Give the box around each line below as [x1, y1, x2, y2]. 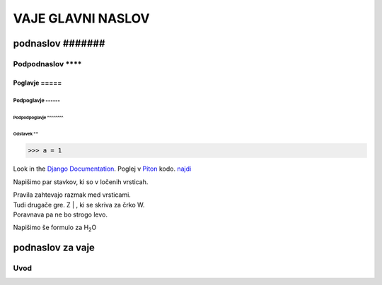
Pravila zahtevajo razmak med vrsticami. [13, 190, 131, 199]
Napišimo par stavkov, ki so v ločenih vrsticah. [13, 177, 149, 186]
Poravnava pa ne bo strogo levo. [13, 210, 108, 219]
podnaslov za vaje [13, 242, 95, 254]
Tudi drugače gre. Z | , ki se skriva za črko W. [13, 200, 145, 209]
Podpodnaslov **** [13, 59, 82, 68]
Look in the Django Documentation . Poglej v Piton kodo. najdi [13, 164, 192, 173]
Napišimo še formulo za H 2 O [13, 223, 97, 234]
